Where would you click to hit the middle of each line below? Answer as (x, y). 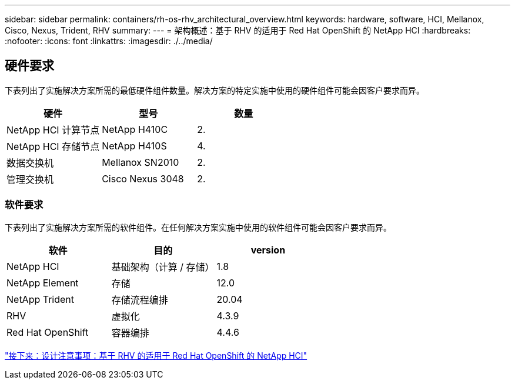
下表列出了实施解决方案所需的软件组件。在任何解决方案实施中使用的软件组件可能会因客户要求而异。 (198, 227)
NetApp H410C (135, 129)
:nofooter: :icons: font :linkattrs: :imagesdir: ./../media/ (109, 41)
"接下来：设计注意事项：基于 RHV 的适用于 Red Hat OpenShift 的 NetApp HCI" (156, 355)
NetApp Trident (41, 299)
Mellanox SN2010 (141, 162)
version (268, 250)
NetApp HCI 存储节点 (53, 146)
